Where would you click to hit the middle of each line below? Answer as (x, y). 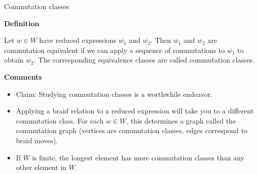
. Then (161, 40)
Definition (22, 23)
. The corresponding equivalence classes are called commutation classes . (144, 60)
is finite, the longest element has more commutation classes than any (138, 157)
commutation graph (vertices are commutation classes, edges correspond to (132, 130)
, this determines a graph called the (181, 120)
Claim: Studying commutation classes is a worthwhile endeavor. (114, 94)
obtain (14, 60)
